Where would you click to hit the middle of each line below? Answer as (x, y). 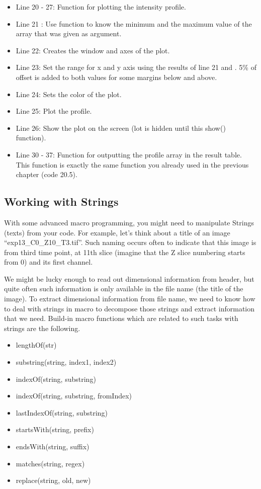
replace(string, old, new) (53, 480)
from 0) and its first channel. (49, 262)
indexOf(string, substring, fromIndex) (74, 396)
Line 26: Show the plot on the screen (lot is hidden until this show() (121, 128)
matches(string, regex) (50, 463)
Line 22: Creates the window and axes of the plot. (93, 50)
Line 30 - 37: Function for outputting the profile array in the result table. (129, 154)
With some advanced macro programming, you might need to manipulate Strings (129, 222)
